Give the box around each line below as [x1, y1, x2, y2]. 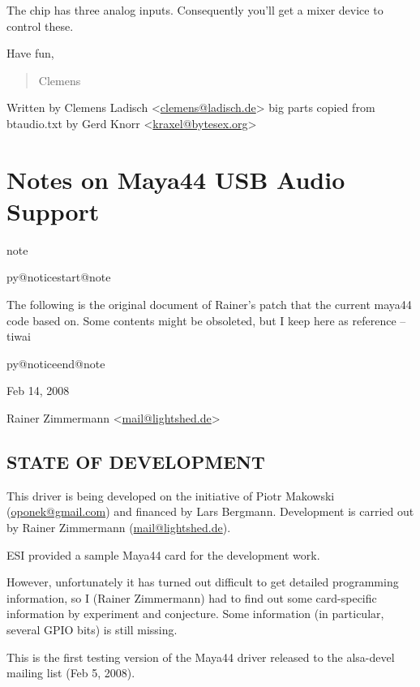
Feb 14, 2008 [6, 382, 70, 399]
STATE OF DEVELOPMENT [6, 449, 265, 474]
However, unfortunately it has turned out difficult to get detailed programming [6, 573, 399, 590]
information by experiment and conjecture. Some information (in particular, [6, 605, 384, 622]
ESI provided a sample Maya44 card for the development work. [6, 546, 320, 563]
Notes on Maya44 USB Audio [6, 162, 345, 195]
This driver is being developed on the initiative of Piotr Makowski [6, 487, 335, 504]
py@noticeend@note [6, 354, 105, 371]
